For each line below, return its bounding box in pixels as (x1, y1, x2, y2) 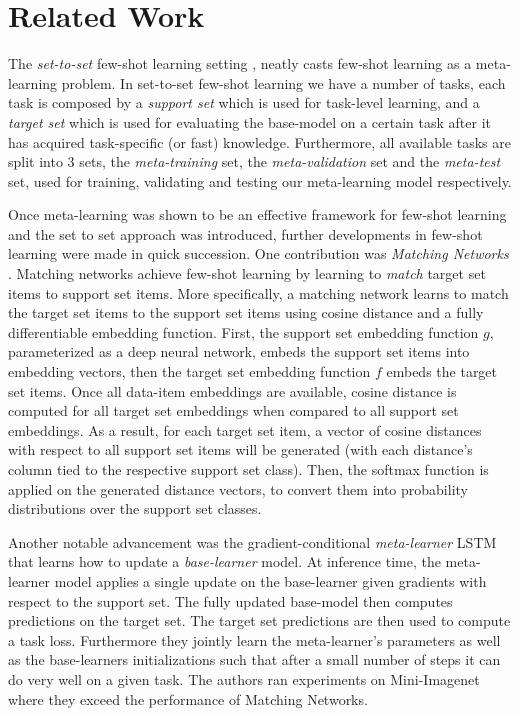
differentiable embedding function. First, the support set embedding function (8, 321, 479, 342)
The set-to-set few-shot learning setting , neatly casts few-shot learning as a (8, 53, 472, 74)
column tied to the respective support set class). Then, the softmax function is (8, 459, 489, 479)
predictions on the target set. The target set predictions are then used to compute (8, 610, 511, 631)
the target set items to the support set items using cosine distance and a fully (8, 302, 484, 323)
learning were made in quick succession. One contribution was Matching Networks (8, 243, 509, 264)
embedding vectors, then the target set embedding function (8, 361, 371, 382)
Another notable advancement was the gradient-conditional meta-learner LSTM (8, 531, 497, 552)
